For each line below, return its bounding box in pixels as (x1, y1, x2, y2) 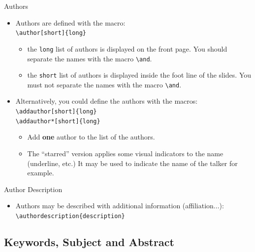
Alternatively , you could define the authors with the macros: (15, 96, 198, 106)
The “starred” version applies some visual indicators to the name (27, 148, 223, 158)
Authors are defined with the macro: (15, 17, 126, 28)
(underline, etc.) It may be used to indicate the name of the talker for (27, 158, 238, 168)
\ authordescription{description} (15, 212, 125, 220)
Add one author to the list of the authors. (27, 132, 155, 142)
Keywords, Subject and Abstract (4, 234, 174, 249)
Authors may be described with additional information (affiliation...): (15, 200, 224, 211)
